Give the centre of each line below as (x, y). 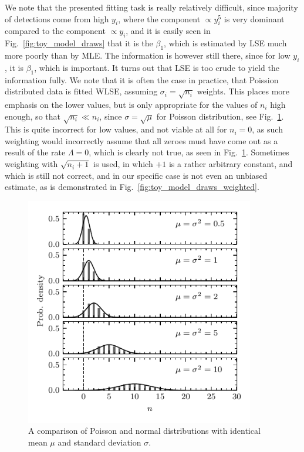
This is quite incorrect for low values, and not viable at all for (116, 129)
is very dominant (254, 18)
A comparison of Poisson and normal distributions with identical (144, 431)
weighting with (31, 164)
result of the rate (35, 152)
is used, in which (123, 164)
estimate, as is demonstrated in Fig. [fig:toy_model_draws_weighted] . (132, 187)
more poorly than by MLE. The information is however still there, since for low (148, 55)
